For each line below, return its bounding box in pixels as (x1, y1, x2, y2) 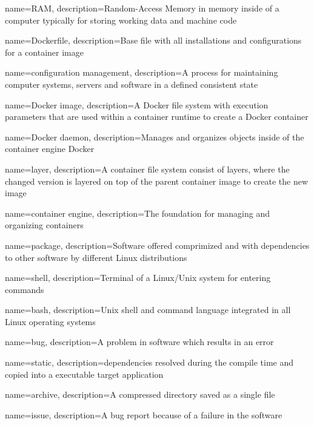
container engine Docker (5, 142, 95, 155)
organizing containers (5, 219, 84, 231)
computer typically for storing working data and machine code (5, 13, 237, 26)
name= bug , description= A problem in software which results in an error (5, 335, 274, 348)
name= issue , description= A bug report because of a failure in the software (5, 408, 282, 421)
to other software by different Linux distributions (5, 251, 187, 263)
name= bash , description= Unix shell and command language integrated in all (5, 303, 291, 316)
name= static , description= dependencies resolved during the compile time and (5, 356, 294, 369)
